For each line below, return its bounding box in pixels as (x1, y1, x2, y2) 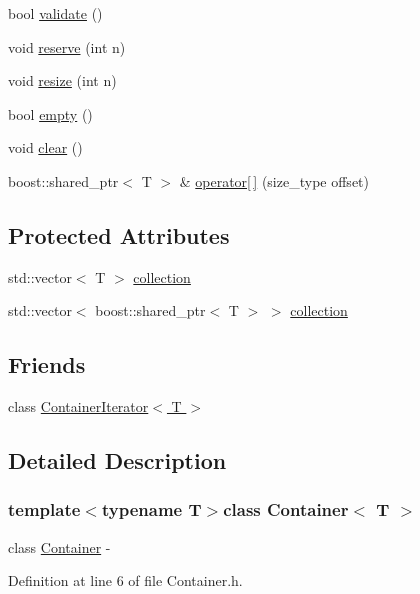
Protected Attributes (8, 219, 230, 250)
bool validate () (8, 3, 103, 23)
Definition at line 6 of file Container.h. (8, 570, 243, 591)
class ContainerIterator (8, 396, 149, 417)
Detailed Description (8, 445, 227, 476)
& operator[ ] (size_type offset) (179, 170, 369, 191)
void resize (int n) (8, 70, 117, 91)
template (8, 497, 81, 522)
